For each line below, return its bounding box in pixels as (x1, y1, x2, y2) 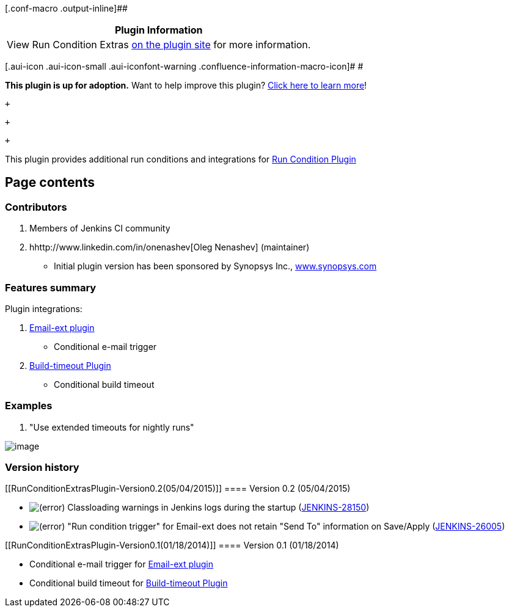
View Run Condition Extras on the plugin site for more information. (7, 38, 311, 51)
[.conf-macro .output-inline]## (5, 3, 128, 13)
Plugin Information (114, 24, 203, 36)
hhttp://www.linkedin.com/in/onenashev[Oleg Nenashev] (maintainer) (29, 242, 310, 253)
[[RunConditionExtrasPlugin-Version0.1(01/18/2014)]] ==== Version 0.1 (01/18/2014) (5, 540, 339, 551)
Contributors (5, 200, 67, 213)
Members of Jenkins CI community (29, 223, 170, 234)
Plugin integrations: (5, 303, 82, 314)
